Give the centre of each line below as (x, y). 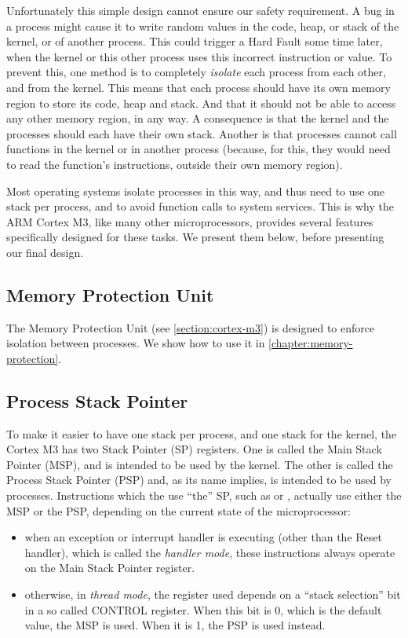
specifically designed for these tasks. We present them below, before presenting (195, 237)
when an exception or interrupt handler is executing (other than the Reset (203, 537)
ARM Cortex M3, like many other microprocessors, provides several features (190, 221)
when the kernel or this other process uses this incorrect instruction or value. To (199, 56)
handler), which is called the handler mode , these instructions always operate (210, 552)
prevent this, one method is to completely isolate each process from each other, (196, 72)
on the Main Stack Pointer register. (110, 568)
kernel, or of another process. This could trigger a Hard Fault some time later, (195, 41)
